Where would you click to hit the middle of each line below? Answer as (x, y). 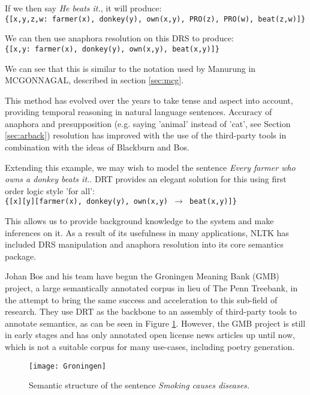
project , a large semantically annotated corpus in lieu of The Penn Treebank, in (151, 288)
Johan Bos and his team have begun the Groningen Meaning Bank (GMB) (142, 276)
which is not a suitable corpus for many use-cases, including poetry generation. (150, 347)
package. (21, 256)
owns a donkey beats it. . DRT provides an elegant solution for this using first (146, 179)
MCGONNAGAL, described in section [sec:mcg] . (94, 80)
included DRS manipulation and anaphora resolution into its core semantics (144, 244)
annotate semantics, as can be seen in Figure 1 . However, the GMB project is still (155, 323)
